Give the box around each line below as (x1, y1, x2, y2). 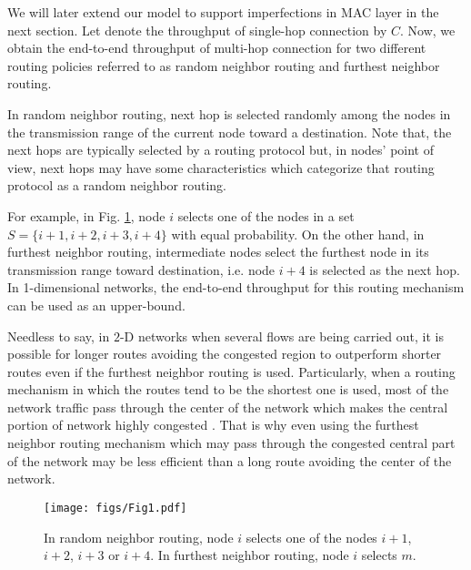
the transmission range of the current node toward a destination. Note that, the (7, 122, 452, 141)
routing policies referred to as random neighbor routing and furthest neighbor (7, 56, 440, 75)
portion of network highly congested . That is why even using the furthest (7, 415, 419, 434)
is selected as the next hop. (309, 260, 460, 279)
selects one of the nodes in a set (177, 206, 355, 225)
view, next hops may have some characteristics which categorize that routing (7, 158, 435, 177)
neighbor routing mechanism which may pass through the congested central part (7, 433, 456, 453)
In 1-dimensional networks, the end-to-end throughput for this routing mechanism (7, 278, 465, 297)
